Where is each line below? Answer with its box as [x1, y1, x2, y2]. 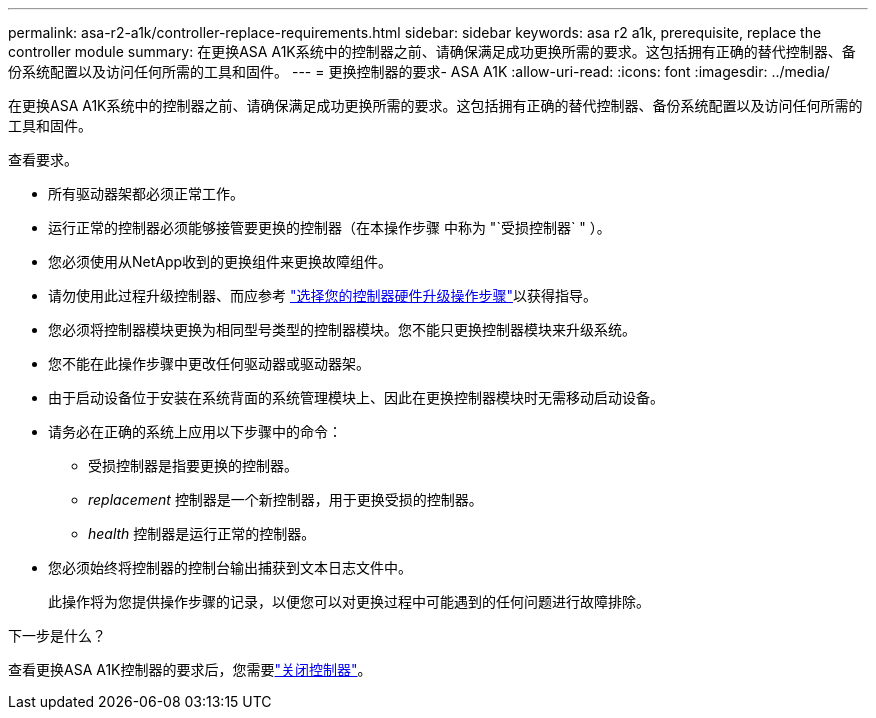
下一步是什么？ [8, 627, 106, 644]
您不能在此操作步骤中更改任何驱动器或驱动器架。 [48, 355, 370, 372]
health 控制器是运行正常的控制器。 [88, 525, 316, 542]
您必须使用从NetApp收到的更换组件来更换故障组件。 [48, 253, 393, 270]
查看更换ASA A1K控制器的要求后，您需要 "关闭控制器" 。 [8, 661, 372, 678]
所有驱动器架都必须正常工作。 [48, 185, 244, 202]
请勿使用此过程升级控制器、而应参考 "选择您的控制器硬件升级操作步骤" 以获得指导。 [48, 287, 597, 304]
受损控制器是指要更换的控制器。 [88, 457, 298, 474]
